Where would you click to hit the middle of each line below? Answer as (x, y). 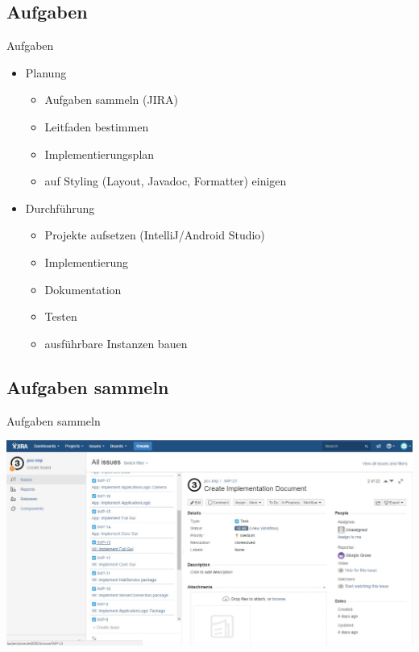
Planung (46, 72)
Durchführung (60, 208)
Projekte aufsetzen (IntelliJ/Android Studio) (155, 235)
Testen (61, 316)
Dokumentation (83, 289)
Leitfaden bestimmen (97, 126)
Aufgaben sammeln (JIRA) (111, 100)
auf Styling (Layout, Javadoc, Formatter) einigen (166, 181)
